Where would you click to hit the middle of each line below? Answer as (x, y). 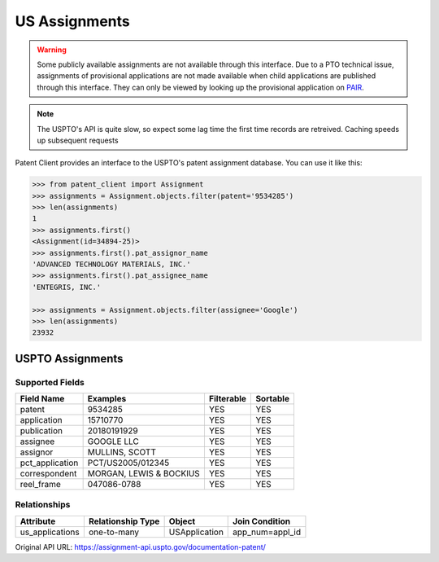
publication (41, 431)
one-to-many (114, 532)
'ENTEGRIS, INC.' (67, 287)
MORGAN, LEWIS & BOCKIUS (144, 474)
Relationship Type (124, 521)
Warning (52, 50)
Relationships (43, 505)
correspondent (48, 474)
